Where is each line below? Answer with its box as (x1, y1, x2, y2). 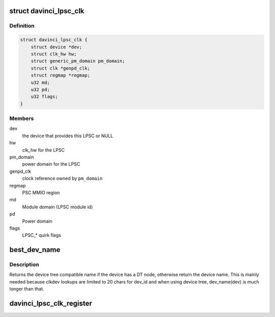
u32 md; (31, 79, 50, 85)
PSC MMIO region (22, 189, 60, 196)
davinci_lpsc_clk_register (9, 299, 92, 308)
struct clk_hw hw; (31, 51, 77, 57)
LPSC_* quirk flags (22, 232, 61, 238)
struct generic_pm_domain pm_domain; (31, 58, 125, 64)
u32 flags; (31, 94, 58, 100)
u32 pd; (31, 86, 50, 92)
